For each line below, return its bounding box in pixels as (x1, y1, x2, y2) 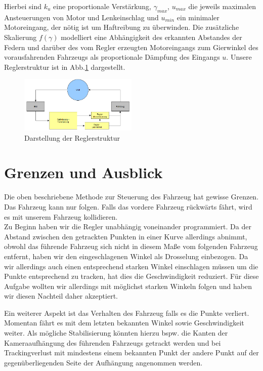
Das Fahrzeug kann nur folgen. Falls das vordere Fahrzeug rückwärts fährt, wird (4, 201, 252, 212)
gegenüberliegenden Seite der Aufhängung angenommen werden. (4, 357, 203, 367)
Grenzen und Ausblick (4, 162, 163, 183)
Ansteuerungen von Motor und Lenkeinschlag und (4, 12, 159, 22)
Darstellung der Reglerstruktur (24, 132, 120, 143)
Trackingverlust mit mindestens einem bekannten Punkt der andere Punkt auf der (4, 347, 259, 358)
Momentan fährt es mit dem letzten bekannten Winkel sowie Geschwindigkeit (4, 317, 244, 328)
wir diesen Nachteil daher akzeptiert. (4, 291, 118, 301)
